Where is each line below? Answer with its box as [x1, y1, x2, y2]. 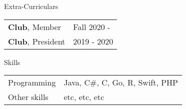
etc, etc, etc [63, 91, 104, 103]
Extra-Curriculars [4, 1, 58, 11]
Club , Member [8, 20, 61, 32]
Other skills [8, 91, 48, 103]
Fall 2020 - [73, 20, 110, 32]
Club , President [8, 35, 65, 47]
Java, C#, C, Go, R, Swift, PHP [63, 76, 178, 88]
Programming [8, 76, 56, 88]
